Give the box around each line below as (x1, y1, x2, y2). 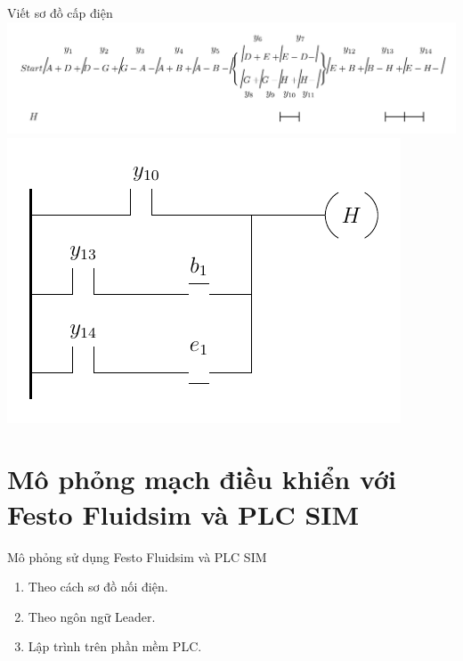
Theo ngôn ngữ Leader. (28, 607, 156, 625)
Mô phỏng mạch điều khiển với (7, 461, 397, 497)
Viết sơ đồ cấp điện (7, 4, 113, 21)
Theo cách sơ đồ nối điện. (28, 577, 168, 596)
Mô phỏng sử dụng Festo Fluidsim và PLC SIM (7, 547, 267, 566)
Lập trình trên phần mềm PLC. (28, 637, 202, 656)
